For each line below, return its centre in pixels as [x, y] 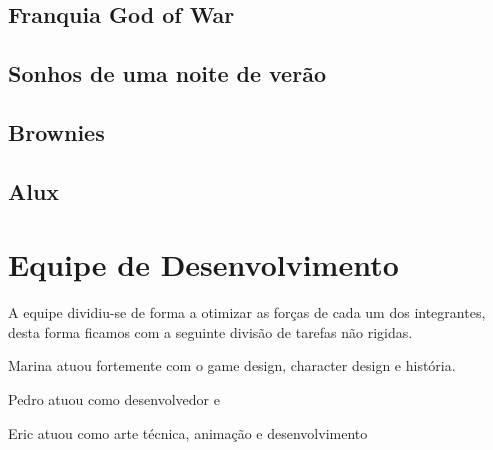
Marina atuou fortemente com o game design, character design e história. [232, 365]
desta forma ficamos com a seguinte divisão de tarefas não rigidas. [210, 331]
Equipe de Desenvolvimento [203, 264]
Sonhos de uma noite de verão [167, 73]
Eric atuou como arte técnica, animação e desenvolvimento [188, 432]
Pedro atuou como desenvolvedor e [114, 399]
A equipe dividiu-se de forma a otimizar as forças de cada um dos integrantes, [247, 312]
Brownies [56, 131]
